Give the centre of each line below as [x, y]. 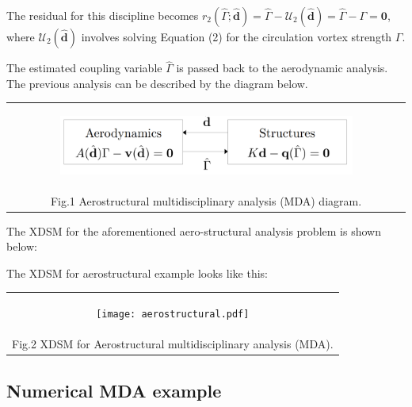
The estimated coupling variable [84, 68]
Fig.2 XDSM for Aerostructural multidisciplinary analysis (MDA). [173, 344]
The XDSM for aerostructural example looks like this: [137, 273]
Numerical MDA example [114, 390]
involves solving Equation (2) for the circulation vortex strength [237, 36]
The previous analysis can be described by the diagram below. [157, 83]
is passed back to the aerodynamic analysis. [282, 68]
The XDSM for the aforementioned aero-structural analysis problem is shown [194, 230]
